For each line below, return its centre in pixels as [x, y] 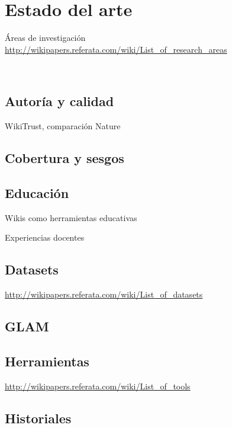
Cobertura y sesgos [65, 158]
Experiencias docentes [45, 237]
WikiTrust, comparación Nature [63, 126]
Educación [37, 192]
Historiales [38, 418]
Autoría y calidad [59, 101]
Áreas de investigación [45, 38]
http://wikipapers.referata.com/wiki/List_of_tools [98, 386]
